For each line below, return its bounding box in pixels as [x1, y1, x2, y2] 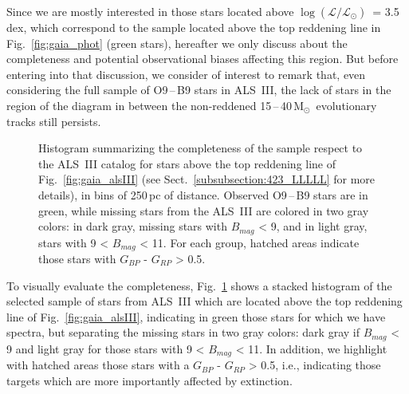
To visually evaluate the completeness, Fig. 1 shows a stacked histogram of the [6, 277, 392, 294]
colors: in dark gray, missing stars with [38, 218, 227, 234]
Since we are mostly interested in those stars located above [6, 3, 294, 19]
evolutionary [316, 97, 377, 113]
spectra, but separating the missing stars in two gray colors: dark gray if [6, 324, 360, 341]
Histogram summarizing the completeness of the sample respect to [38, 140, 363, 156]
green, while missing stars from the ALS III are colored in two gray [38, 202, 369, 219]
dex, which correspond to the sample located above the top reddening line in [6, 19, 381, 35]
